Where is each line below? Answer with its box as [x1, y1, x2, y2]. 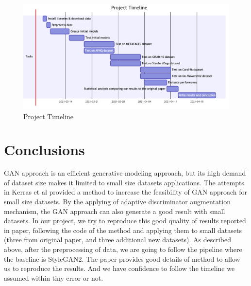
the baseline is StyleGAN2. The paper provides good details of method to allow [4, 253, 240, 264]
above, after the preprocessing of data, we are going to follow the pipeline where [4, 244, 242, 254]
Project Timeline [23, 111, 73, 121]
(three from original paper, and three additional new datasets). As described [4, 234, 232, 245]
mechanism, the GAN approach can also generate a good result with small [4, 206, 225, 216]
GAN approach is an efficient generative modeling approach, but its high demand [4, 168, 246, 178]
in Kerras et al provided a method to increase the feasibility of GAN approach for [4, 187, 248, 197]
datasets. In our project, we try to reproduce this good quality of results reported [4, 215, 246, 226]
